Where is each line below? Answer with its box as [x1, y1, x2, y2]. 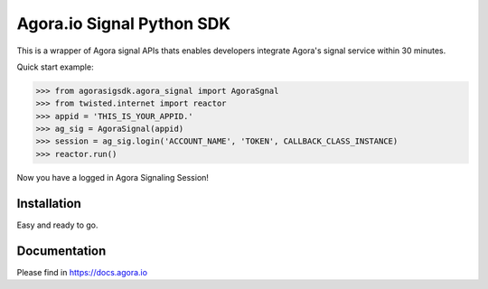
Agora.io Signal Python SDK [16, 14, 230, 33]
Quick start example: [16, 61, 94, 72]
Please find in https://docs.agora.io [16, 266, 148, 277]
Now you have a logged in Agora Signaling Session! [16, 172, 210, 182]
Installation [16, 195, 81, 211]
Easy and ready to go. [16, 219, 99, 230]
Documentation [16, 243, 107, 258]
